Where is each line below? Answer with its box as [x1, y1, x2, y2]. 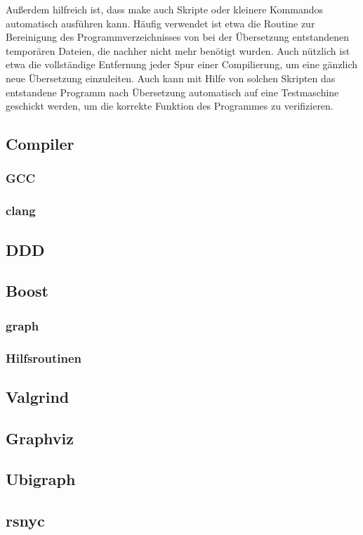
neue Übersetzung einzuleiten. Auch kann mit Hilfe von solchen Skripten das [6, 70, 336, 85]
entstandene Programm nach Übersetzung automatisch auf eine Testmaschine [6, 84, 339, 99]
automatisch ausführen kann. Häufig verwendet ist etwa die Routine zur [6, 15, 315, 30]
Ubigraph [6, 468, 76, 490]
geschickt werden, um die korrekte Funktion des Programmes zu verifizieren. [6, 98, 334, 113]
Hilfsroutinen [6, 349, 82, 366]
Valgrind [6, 385, 70, 407]
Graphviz [6, 427, 74, 449]
